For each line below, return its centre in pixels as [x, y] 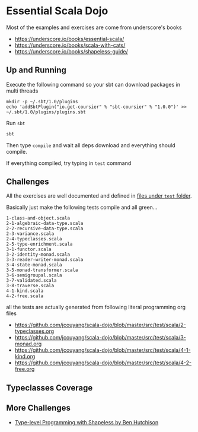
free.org [25, 369]
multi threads [22, 91]
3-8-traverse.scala [30, 286]
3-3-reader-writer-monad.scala [45, 260]
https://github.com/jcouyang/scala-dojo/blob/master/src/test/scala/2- [100, 325]
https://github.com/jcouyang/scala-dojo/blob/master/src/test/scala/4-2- [103, 363]
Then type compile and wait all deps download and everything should [91, 145]
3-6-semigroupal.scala [34, 275]
